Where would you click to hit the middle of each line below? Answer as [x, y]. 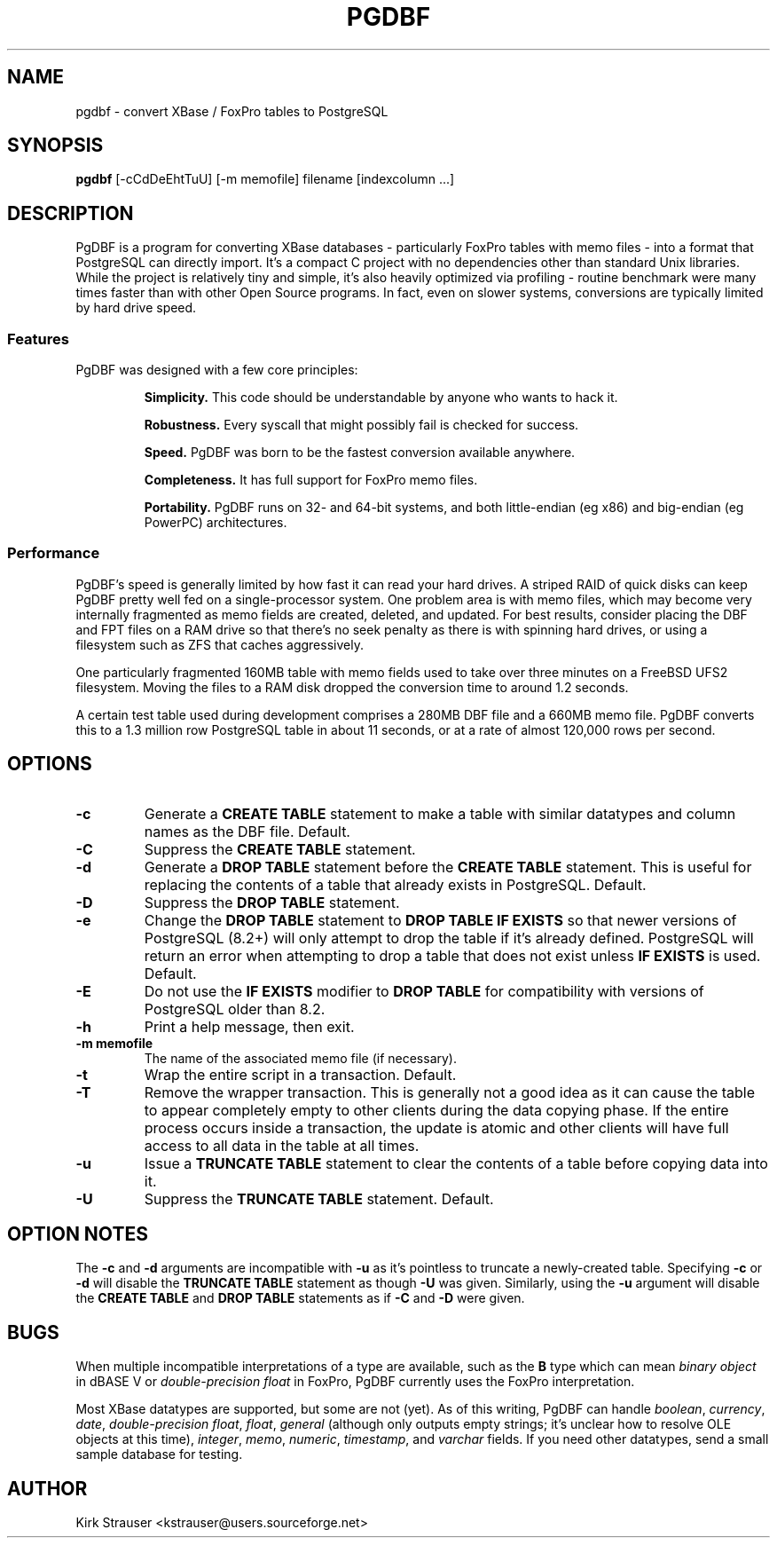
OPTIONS [50, 764]
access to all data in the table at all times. [282, 1145]
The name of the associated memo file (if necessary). [301, 1058]
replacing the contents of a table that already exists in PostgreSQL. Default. [395, 884]
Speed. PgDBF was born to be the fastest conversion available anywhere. [360, 453]
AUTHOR [47, 1488]
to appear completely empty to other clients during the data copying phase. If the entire [436, 1110]
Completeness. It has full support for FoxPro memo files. [311, 480]
